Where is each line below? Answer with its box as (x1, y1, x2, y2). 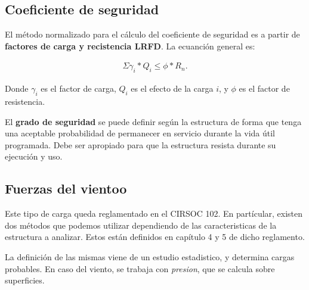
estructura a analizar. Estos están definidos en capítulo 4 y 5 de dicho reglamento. (5, 230, 305, 243)
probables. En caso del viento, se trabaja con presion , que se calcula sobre (5, 262, 275, 275)
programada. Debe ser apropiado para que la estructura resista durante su (5, 138, 276, 151)
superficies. (5, 274, 45, 286)
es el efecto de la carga (131, 82, 214, 95)
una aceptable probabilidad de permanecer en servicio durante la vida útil (5, 127, 275, 139)
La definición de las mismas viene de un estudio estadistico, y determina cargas (5, 250, 295, 263)
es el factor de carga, (41, 82, 116, 95)
